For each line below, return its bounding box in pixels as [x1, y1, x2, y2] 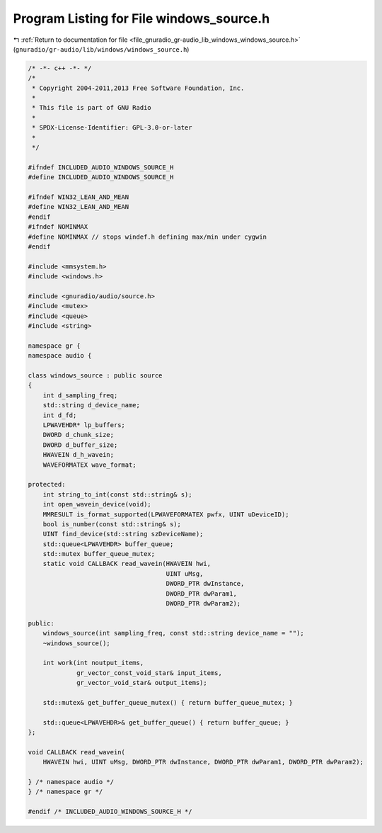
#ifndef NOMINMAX [28, 223, 88, 231]
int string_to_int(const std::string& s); [42, 490, 192, 499]
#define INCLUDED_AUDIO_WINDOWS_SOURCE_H [28, 174, 174, 181]
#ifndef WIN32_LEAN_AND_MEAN [28, 193, 129, 201]
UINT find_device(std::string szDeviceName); [42, 530, 204, 538]
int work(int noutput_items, [42, 659, 144, 667]
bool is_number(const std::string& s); [42, 520, 182, 528]
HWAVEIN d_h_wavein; [42, 450, 115, 459]
